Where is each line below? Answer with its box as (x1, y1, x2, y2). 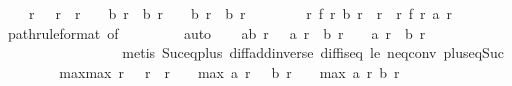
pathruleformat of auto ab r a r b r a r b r (7, 22, 426, 43)
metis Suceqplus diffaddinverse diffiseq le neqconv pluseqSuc (122, 42, 504, 63)
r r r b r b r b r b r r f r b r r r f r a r (28, 3, 452, 23)
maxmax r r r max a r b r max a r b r (59, 61, 400, 82)
